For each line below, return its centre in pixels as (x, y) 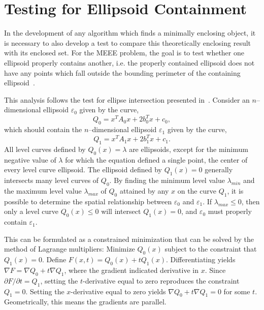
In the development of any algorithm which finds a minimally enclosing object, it (130, 33)
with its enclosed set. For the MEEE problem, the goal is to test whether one (124, 53)
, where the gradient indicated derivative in (131, 270)
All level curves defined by (45, 149)
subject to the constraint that (211, 249)
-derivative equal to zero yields (118, 291)
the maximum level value (43, 191)
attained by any (144, 191)
